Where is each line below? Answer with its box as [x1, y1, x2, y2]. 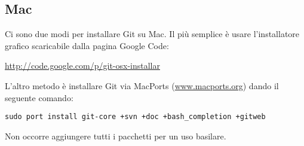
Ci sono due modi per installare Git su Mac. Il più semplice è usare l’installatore [5, 28, 300, 40]
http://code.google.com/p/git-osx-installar [5, 59, 160, 72]
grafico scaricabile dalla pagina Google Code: [5, 39, 169, 51]
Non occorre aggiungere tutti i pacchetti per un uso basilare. [5, 129, 226, 142]
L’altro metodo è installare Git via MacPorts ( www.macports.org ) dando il [5, 79, 279, 92]
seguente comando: [5, 91, 73, 104]
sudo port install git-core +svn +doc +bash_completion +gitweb [5, 112, 266, 121]
